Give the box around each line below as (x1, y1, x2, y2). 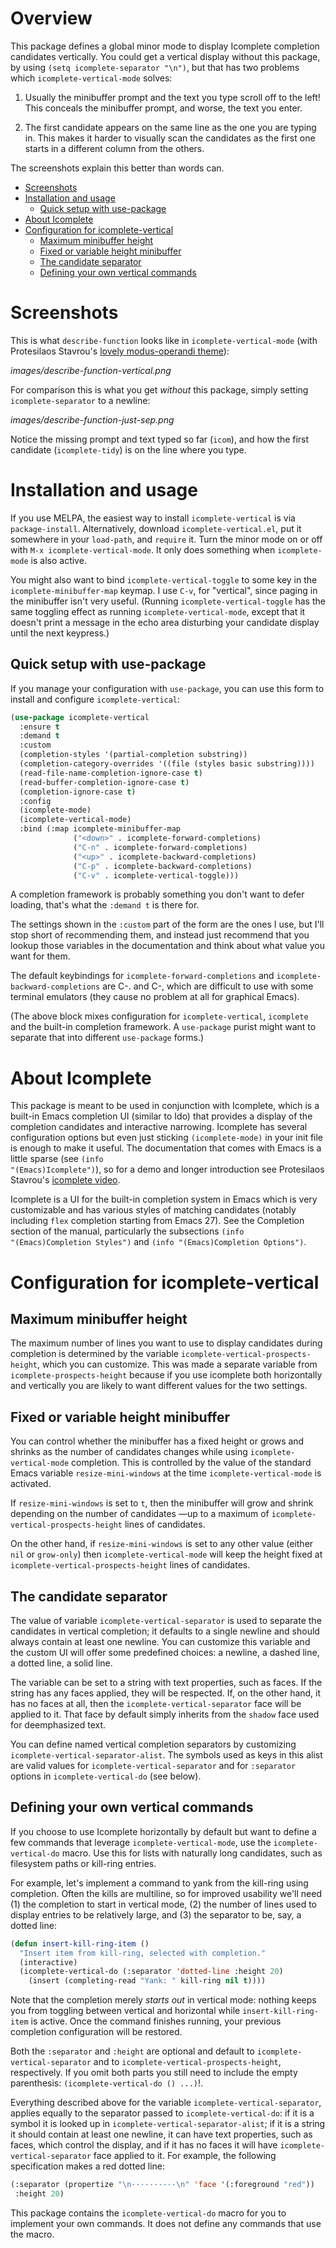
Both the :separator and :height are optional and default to (10, 2045, 255, 2057)
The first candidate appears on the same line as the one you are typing (24, 121, 317, 133)
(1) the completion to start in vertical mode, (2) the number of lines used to (10, 1898, 317, 1910)
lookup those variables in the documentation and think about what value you (10, 940, 325, 952)
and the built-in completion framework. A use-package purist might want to (10, 1021, 317, 1033)
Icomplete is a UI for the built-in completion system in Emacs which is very (10, 1193, 318, 1206)
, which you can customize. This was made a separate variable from (36, 1358, 318, 1371)
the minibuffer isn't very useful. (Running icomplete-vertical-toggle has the (10, 595, 326, 607)
